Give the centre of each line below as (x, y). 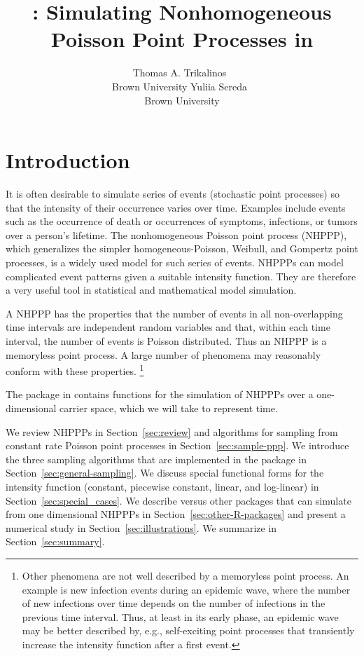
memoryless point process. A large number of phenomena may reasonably (163, 354)
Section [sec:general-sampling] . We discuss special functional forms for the (165, 473)
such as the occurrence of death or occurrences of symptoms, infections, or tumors (182, 221)
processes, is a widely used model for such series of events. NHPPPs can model (175, 262)
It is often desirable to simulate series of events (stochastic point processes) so (173, 194)
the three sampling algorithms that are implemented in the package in (156, 459)
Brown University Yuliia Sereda (180, 86)
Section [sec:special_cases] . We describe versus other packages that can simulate (178, 500)
